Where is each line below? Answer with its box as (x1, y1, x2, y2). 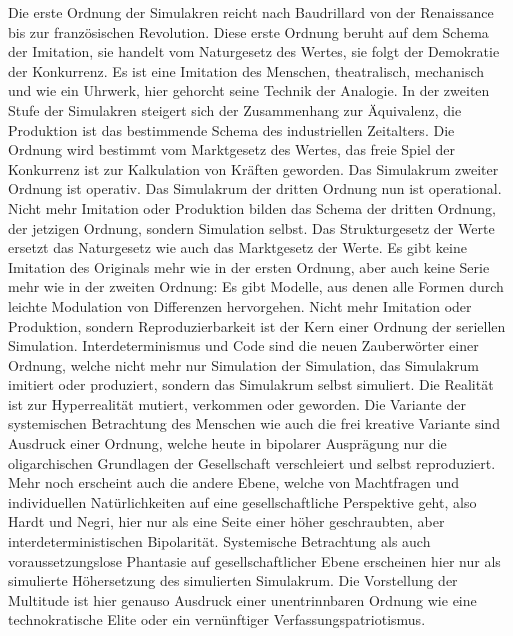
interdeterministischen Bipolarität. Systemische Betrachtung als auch (8, 531, 431, 552)
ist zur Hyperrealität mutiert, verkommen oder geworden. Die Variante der (8, 393, 466, 414)
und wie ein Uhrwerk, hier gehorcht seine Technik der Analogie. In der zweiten (8, 80, 490, 101)
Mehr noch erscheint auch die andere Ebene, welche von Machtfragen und (8, 472, 460, 493)
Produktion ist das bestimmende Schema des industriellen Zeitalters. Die (8, 119, 455, 140)
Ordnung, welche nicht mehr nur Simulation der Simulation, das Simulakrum (8, 354, 479, 375)
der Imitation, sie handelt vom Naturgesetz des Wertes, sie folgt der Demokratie (8, 41, 500, 62)
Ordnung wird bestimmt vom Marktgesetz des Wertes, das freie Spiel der (8, 139, 456, 160)
